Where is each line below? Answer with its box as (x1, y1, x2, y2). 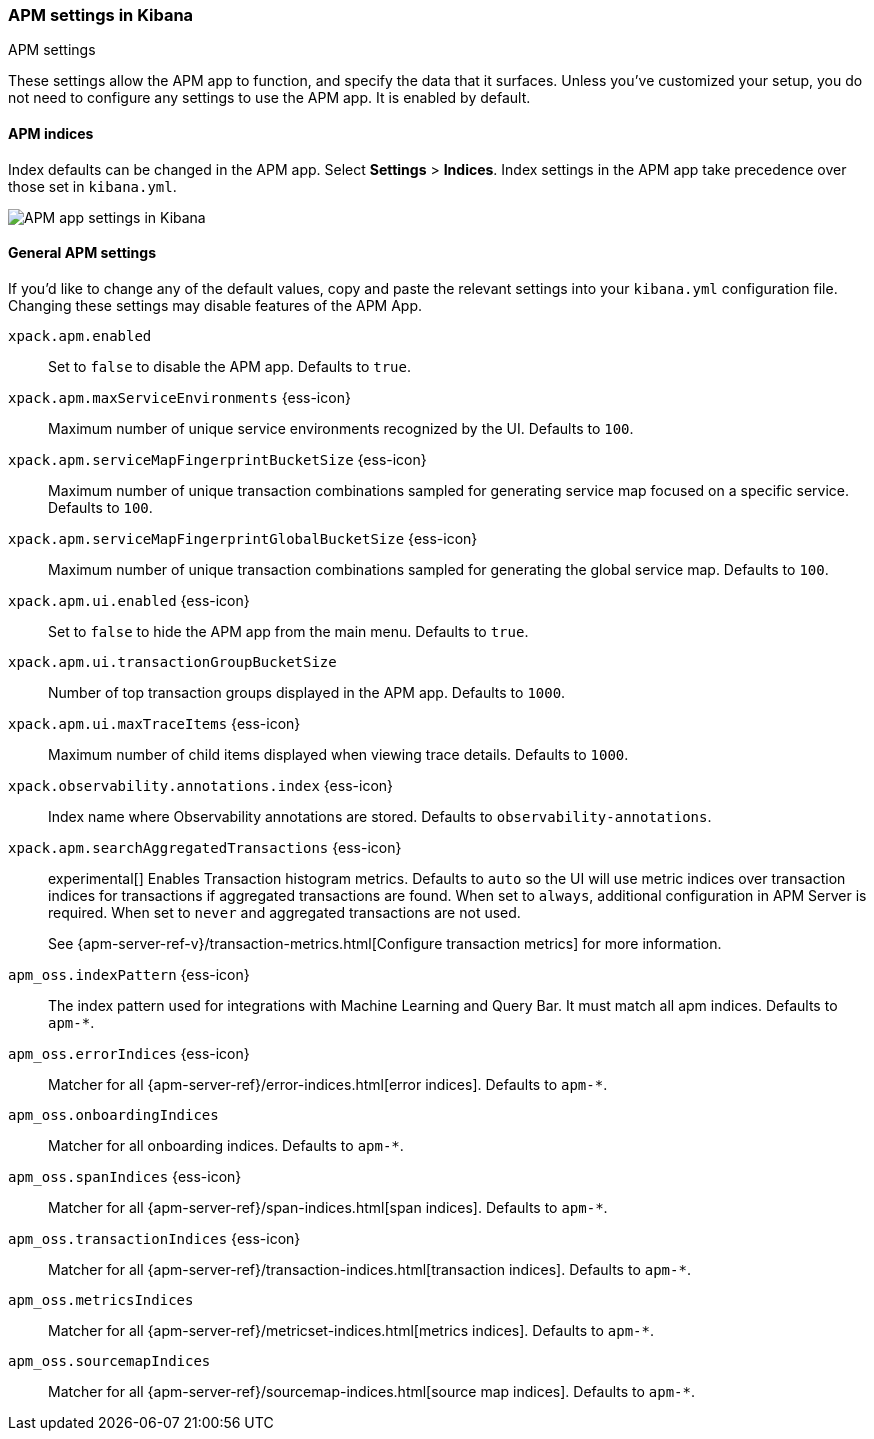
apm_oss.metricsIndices (8, 1291, 194, 1308)
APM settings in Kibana (8, 5, 194, 25)
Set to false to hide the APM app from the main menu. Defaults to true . (48, 622, 529, 640)
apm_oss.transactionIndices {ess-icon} (8, 1229, 301, 1247)
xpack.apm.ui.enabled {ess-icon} (8, 591, 250, 609)
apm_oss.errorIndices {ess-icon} (8, 1044, 250, 1062)
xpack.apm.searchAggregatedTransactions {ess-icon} (8, 838, 402, 856)
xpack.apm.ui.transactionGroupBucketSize (8, 653, 337, 670)
